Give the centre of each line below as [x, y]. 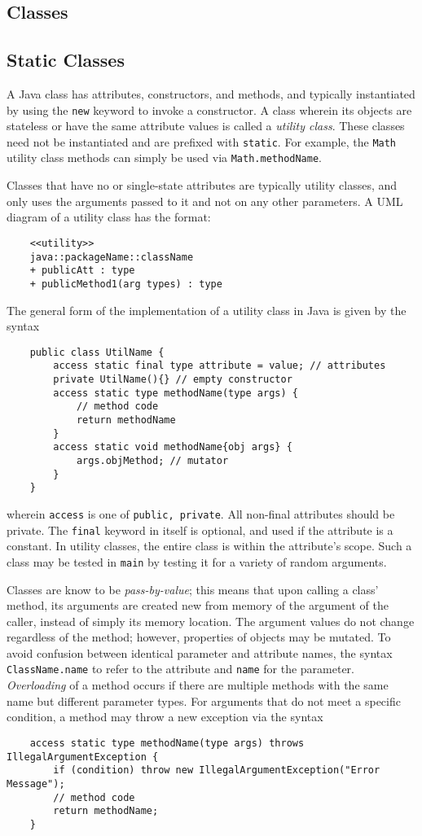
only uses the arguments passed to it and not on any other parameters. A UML [205, 201]
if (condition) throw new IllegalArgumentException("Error [217, 770]
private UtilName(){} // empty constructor [173, 380]
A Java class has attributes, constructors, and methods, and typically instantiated [211, 93]
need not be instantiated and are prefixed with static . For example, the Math [202, 141]
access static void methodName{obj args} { [173, 447]
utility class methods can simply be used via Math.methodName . [164, 158]
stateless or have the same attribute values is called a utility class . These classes [206, 126]
